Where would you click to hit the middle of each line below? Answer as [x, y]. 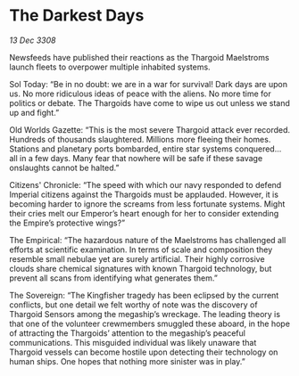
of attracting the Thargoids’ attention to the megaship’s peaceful [127, 333]
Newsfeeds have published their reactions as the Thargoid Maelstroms [139, 57]
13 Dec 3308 [33, 40]
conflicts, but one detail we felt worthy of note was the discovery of [133, 305]
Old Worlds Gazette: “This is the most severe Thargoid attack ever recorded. [150, 129]
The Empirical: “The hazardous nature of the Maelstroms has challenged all [148, 240]
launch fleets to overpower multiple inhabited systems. [110, 67]
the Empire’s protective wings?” [67, 223]
